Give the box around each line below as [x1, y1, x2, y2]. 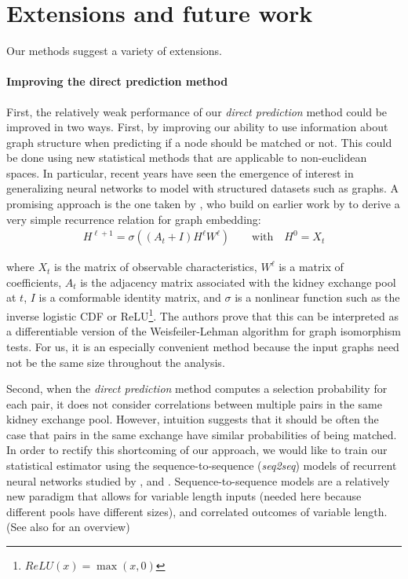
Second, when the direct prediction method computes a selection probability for [6, 380, 388, 397]
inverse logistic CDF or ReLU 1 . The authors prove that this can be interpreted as [6, 306, 399, 324]
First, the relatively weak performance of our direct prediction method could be [6, 103, 388, 119]
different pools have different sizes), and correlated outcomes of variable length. [6, 503, 388, 519]
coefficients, [6, 273, 62, 290]
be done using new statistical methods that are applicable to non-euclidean [6, 149, 367, 166]
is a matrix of [279, 258, 344, 275]
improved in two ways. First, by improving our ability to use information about [6, 119, 388, 135]
